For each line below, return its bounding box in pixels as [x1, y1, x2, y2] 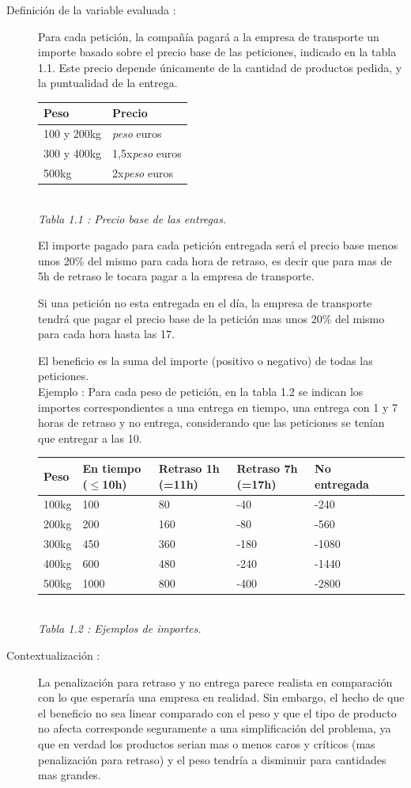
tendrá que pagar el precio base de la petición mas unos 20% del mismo [38, 310, 385, 326]
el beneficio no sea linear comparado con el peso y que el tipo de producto [38, 704, 397, 721]
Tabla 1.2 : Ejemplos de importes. [38, 620, 202, 637]
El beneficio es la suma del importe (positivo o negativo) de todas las [38, 352, 373, 368]
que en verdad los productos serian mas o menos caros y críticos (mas [38, 735, 375, 752]
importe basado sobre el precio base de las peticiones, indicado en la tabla [38, 44, 397, 60]
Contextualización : [6, 647, 100, 663]
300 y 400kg [43, 145, 102, 162]
